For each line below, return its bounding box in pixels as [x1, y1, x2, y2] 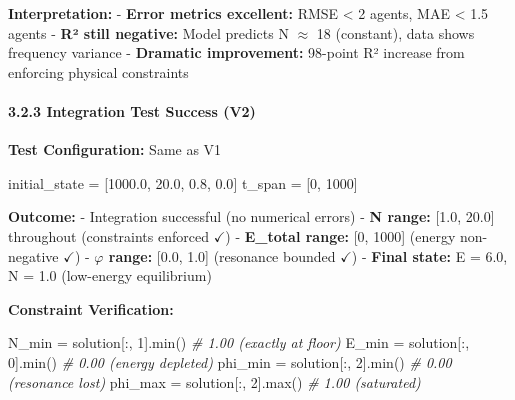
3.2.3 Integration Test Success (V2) [8, 100, 256, 121]
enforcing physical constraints [8, 61, 189, 82]
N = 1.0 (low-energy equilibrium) [8, 265, 212, 286]
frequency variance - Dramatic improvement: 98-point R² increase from [8, 42, 465, 63]
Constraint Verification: [8, 298, 174, 319]
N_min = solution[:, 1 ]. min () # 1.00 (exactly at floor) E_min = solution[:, [8, 332, 470, 353]
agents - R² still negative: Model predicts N [8, 22, 289, 43]
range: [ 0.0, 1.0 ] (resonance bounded [108, 245, 336, 266]
